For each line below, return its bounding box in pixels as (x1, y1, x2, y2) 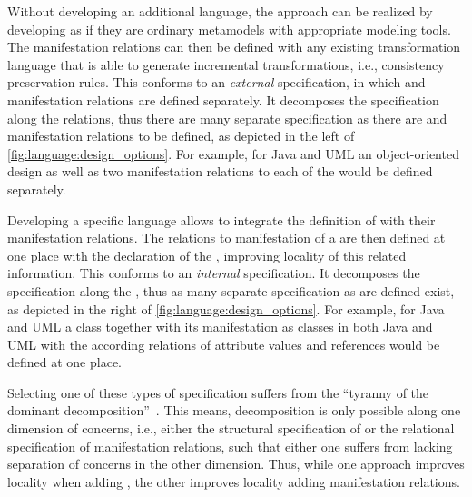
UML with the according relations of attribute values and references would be (7, 334, 440, 353)
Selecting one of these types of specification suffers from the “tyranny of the (7, 383, 429, 402)
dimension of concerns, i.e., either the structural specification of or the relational (7, 419, 455, 438)
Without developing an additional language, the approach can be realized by (7, 2, 433, 20)
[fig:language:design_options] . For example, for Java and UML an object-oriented (7, 144, 459, 163)
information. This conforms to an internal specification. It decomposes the (7, 263, 420, 283)
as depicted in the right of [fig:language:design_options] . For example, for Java (7, 299, 445, 318)
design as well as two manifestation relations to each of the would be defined (7, 162, 433, 181)
